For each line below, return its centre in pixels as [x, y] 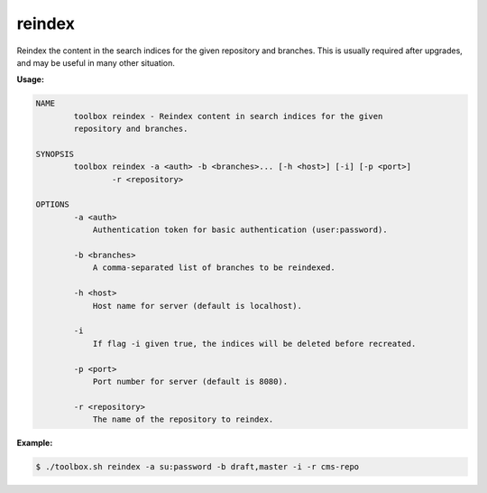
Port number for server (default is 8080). [190, 381]
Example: [35, 443]
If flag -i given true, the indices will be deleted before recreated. [254, 344]
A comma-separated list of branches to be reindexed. [214, 268]
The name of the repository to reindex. [183, 419]
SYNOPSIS [55, 154]
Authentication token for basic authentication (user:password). [240, 230]
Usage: [31, 79]
